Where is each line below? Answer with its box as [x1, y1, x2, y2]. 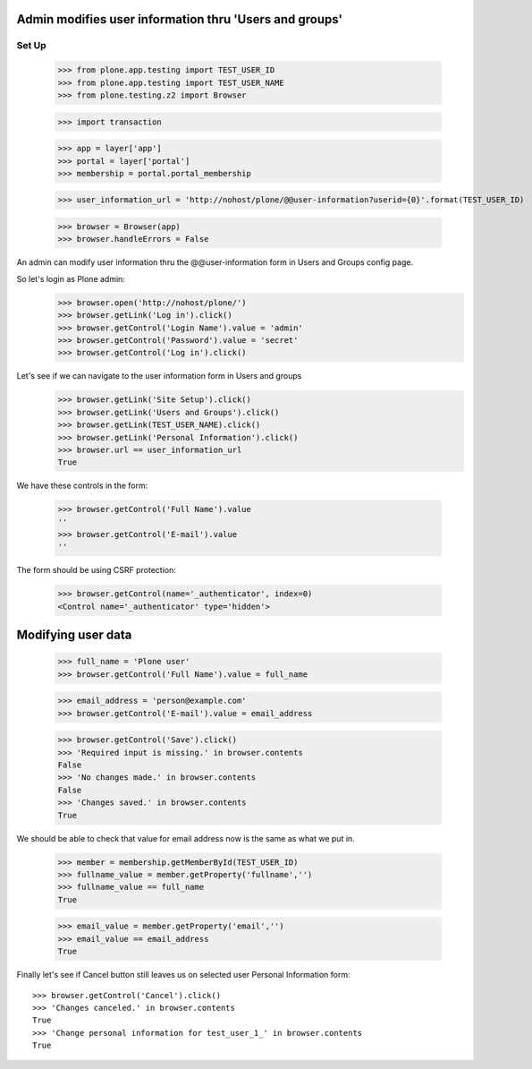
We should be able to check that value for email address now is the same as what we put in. [16, 833, 355, 843]
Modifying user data [16, 628, 132, 643]
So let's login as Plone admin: [16, 273, 125, 284]
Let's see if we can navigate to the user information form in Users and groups [16, 371, 302, 381]
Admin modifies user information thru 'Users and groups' [16, 12, 343, 27]
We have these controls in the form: [16, 480, 148, 492]
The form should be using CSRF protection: [16, 565, 176, 576]
